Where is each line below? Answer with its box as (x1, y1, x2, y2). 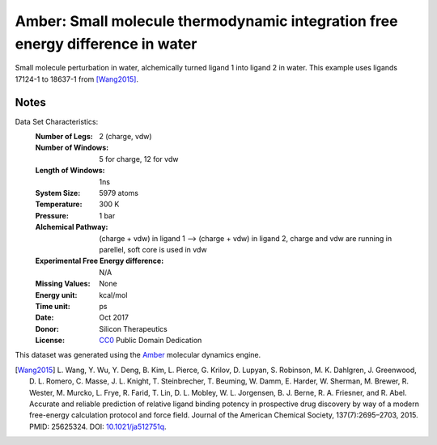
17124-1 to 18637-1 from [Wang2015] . (15, 74, 139, 84)
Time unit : (35, 301, 70, 311)
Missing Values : (35, 279, 91, 289)
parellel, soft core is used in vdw (99, 244, 207, 254)
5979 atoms (99, 188, 139, 197)
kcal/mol (99, 290, 128, 299)
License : (35, 336, 65, 345)
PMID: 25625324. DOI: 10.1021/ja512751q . (29, 422, 167, 431)
